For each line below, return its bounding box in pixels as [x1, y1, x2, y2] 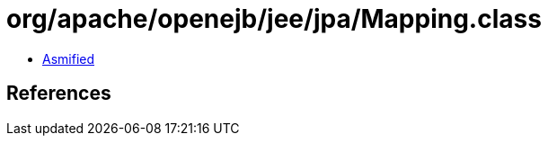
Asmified [42, 50, 95, 67]
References [6, 82, 111, 105]
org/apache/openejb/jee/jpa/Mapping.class [6, 4, 542, 34]
